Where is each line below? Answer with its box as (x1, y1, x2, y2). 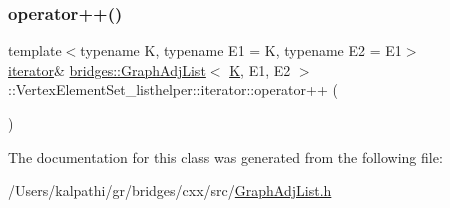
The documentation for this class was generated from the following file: (8, 146, 443, 167)
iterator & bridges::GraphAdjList (8, 59, 206, 80)
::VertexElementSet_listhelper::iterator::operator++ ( (8, 79, 338, 100)
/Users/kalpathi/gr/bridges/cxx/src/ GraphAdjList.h (8, 180, 332, 201)
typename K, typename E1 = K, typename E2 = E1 (80, 40, 402, 61)
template (8, 40, 62, 61)
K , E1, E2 (229, 59, 291, 80)
